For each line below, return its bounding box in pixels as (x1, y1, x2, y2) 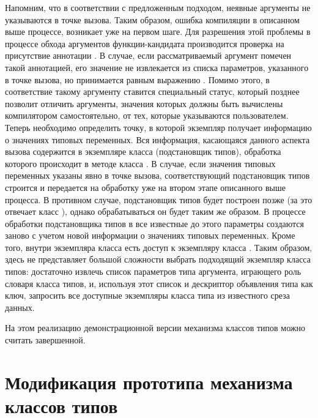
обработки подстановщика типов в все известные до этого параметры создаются (5, 217, 304, 230)
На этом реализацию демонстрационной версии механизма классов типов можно (5, 321, 305, 334)
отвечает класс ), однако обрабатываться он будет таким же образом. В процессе (5, 205, 306, 218)
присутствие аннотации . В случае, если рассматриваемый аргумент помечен (5, 49, 292, 62)
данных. (5, 300, 35, 313)
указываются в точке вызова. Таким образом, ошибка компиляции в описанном (5, 13, 300, 26)
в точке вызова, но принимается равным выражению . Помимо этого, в (5, 73, 270, 86)
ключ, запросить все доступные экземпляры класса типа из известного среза (5, 289, 290, 302)
